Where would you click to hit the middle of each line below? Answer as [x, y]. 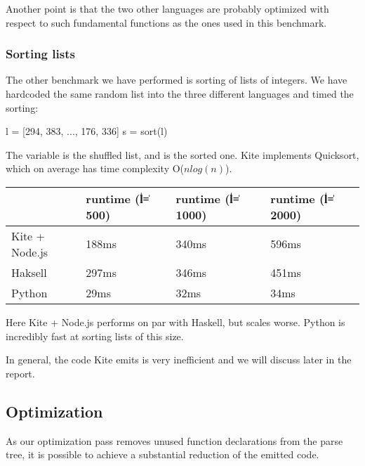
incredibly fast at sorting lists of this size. [95, 336]
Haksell [29, 272]
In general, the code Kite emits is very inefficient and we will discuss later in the [179, 360]
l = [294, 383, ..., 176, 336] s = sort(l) [87, 131]
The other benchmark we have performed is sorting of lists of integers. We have [177, 80]
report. [20, 373]
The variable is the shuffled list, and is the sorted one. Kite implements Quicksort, [182, 154]
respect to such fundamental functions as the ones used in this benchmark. [166, 22]
